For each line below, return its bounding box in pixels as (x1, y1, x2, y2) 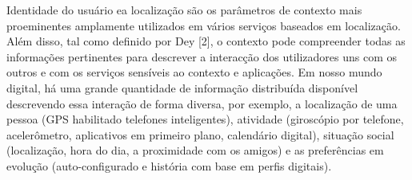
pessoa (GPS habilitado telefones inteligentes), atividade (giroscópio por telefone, (6, 111, 404, 127)
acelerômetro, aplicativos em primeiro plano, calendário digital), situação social (6, 126, 394, 143)
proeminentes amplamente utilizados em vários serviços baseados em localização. (6, 17, 401, 33)
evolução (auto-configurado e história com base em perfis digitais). (6, 157, 332, 174)
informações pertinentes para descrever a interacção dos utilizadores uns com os (6, 48, 398, 65)
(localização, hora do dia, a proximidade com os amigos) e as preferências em (6, 142, 384, 158)
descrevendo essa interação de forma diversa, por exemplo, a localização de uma (6, 95, 398, 112)
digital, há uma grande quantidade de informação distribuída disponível (6, 79, 358, 96)
